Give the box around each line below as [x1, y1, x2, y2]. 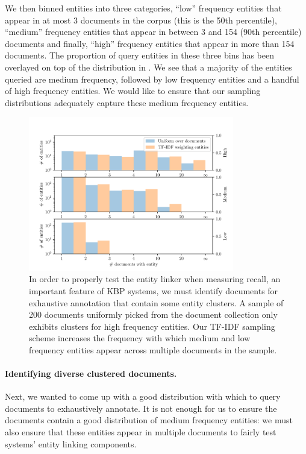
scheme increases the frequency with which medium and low [29, 332, 251, 344]
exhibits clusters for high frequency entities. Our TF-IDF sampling [29, 320, 275, 332]
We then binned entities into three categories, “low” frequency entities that [5, 2, 282, 14]
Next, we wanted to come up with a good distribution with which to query [5, 390, 281, 403]
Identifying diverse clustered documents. [5, 367, 177, 380]
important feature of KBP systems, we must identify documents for [29, 284, 278, 297]
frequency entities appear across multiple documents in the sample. [29, 343, 277, 356]
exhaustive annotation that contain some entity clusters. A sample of [29, 296, 284, 309]
